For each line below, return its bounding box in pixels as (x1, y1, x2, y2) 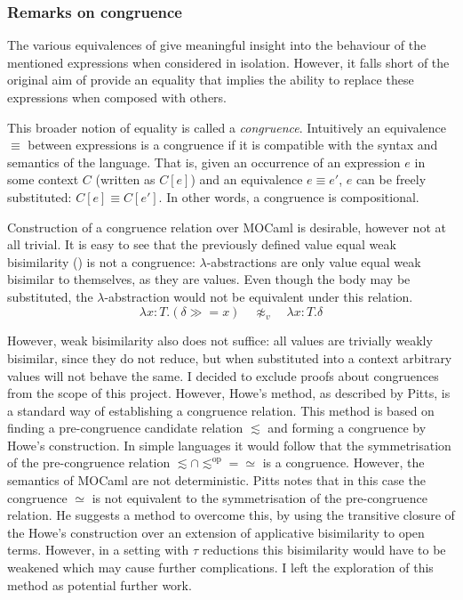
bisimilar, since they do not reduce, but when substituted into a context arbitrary (7, 348, 452, 367)
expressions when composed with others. (7, 88, 228, 106)
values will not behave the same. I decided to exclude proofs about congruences (7, 366, 439, 385)
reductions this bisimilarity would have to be (202, 540, 446, 559)
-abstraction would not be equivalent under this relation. (104, 287, 413, 305)
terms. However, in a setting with (7, 540, 189, 559)
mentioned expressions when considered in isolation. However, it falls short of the (7, 53, 450, 71)
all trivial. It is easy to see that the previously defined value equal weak (7, 235, 396, 254)
